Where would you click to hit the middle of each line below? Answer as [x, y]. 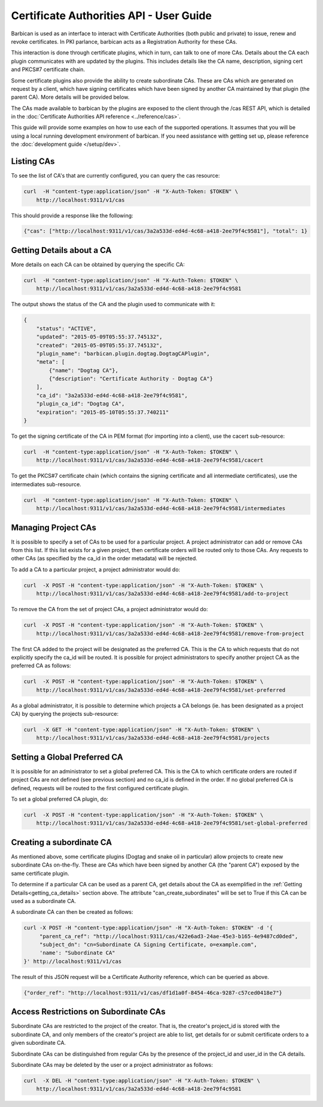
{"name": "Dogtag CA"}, [84, 370]
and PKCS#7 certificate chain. [48, 69]
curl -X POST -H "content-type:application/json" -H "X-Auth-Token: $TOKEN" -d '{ [148, 928]
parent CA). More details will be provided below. [70, 97]
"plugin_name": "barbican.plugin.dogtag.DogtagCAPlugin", [123, 353]
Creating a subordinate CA [62, 842]
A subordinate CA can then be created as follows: [72, 912]
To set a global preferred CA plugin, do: [60, 799]
